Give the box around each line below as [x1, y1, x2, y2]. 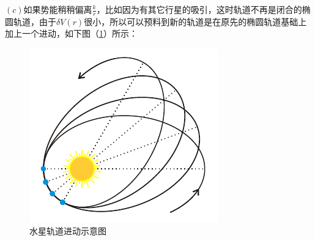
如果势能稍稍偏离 [23, 3, 92, 15]
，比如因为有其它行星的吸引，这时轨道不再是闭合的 [96, 3, 302, 15]
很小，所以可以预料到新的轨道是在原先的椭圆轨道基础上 [84, 15, 307, 28]
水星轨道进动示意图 [29, 224, 106, 237]
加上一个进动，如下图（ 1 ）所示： [5, 27, 138, 40]
